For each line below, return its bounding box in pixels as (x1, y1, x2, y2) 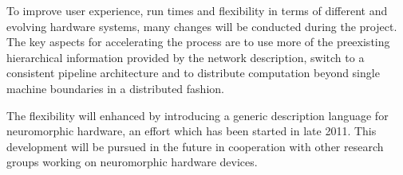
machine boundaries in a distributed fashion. (6, 80, 224, 96)
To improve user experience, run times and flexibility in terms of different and (6, 2, 388, 18)
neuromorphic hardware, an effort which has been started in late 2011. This (6, 122, 377, 139)
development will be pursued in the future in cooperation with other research (6, 138, 384, 154)
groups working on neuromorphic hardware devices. (6, 154, 258, 170)
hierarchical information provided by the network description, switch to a (6, 49, 365, 65)
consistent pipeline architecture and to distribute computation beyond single (6, 64, 380, 81)
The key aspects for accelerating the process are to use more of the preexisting (6, 33, 390, 50)
